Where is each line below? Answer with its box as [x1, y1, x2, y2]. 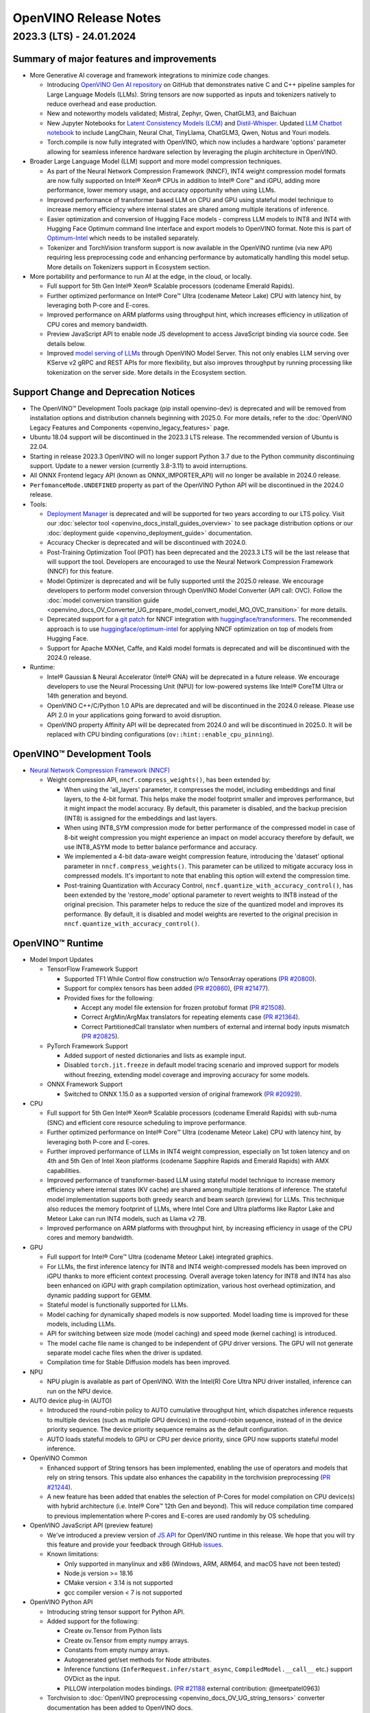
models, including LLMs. [47, 1320, 116, 1328]
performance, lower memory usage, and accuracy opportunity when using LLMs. [47, 186, 277, 195]
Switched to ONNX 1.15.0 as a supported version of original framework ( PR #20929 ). [64, 1089, 302, 1098]
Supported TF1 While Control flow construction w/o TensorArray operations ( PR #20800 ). [64, 974, 317, 983]
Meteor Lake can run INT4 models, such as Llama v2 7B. [47, 1214, 207, 1222]
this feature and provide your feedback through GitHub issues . [47, 1540, 224, 1549]
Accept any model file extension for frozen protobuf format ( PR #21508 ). [81, 1004, 286, 1012]
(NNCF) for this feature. [47, 567, 114, 576]
